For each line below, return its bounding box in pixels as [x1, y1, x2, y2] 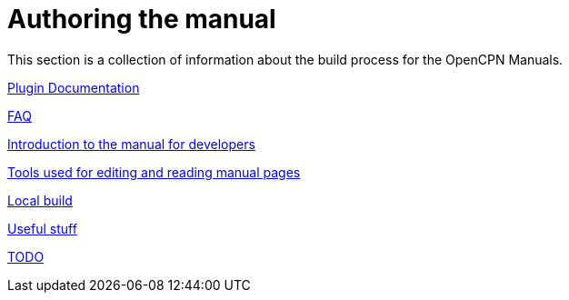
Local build [7, 192, 73, 208]
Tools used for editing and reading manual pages [7, 164, 301, 180]
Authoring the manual [7, 4, 276, 35]
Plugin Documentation [7, 79, 140, 95]
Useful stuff [7, 220, 77, 236]
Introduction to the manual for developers [7, 135, 255, 152]
